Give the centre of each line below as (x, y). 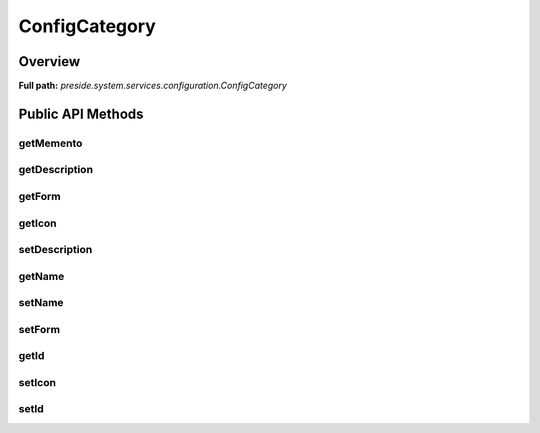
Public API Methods (81, 113)
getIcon (37, 223)
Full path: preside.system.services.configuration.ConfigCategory (152, 86)
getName (41, 276)
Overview (49, 61)
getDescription (56, 170)
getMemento (50, 143)
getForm (39, 196)
